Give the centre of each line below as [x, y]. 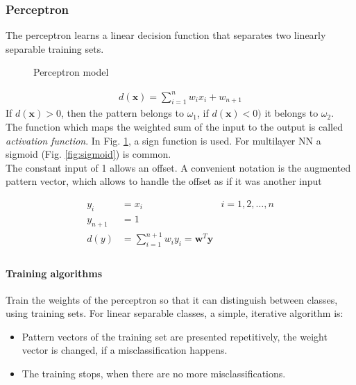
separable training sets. [55, 48]
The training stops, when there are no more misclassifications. [154, 374]
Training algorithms [54, 273]
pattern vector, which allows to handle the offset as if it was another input [164, 181]
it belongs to [291, 113]
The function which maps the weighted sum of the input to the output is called [174, 126]
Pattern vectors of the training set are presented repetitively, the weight [175, 336]
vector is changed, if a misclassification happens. [125, 350]
